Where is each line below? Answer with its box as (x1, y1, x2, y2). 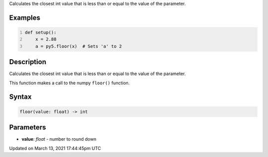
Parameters (9, 123, 46, 132)
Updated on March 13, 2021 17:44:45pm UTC (9, 145, 101, 151)
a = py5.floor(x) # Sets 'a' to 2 (35, 43, 122, 49)
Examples (9, 13, 41, 22)
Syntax (9, 93, 32, 101)
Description (9, 58, 47, 66)
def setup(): (25, 30, 57, 35)
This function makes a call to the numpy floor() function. (9, 79, 130, 86)
